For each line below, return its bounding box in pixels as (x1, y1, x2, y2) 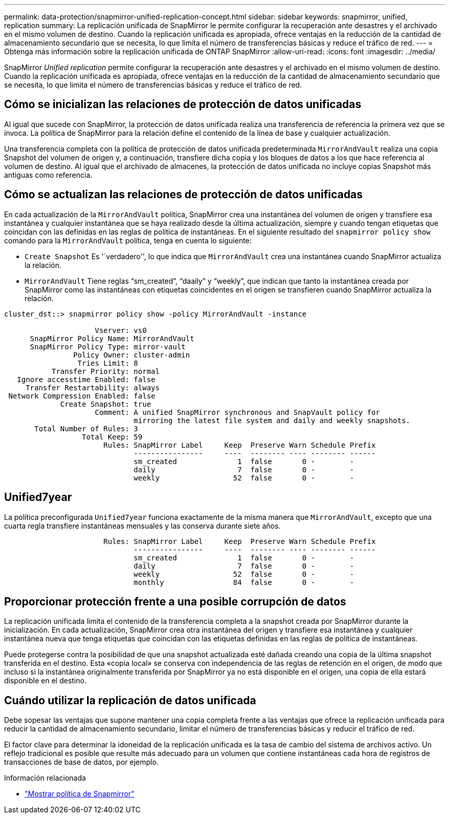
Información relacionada (4, 773, 86, 783)
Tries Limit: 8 (77, 359, 138, 367)
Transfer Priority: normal (51, 367, 160, 375)
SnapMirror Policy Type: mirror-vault (30, 342, 186, 351)
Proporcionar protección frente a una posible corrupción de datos (4, 595, 346, 608)
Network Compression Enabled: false (8, 391, 156, 400)
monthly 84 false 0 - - (133, 578, 354, 586)
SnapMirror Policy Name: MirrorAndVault (30, 334, 194, 343)
